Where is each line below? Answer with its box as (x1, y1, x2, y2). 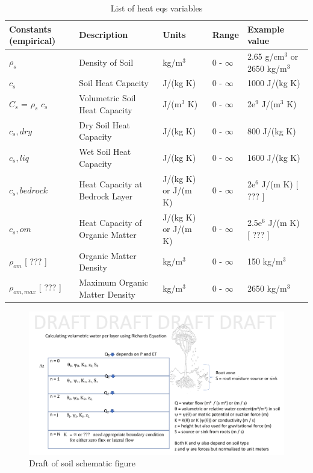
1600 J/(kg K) (247, 151, 300, 163)
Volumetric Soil (79, 92, 136, 104)
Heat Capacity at (79, 178, 143, 190)
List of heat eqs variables (110, 2, 203, 14)
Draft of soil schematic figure (29, 457, 135, 469)
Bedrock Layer (79, 190, 133, 202)
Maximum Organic (79, 276, 149, 289)
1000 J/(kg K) (247, 77, 300, 89)
